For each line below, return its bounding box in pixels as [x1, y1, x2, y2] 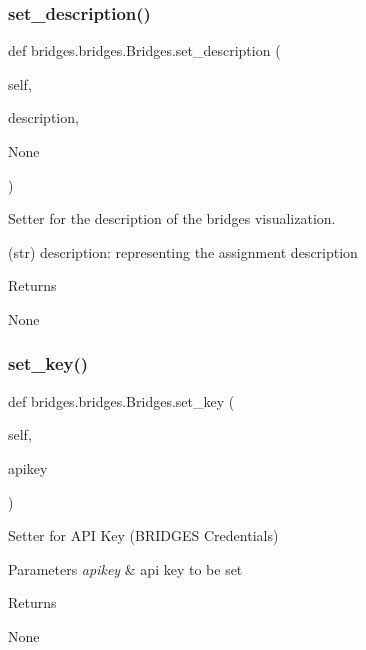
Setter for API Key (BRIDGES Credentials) [8, 525, 279, 546]
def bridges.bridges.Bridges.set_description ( [8, 40, 281, 61]
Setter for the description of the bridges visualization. [8, 208, 336, 229]
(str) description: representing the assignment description [8, 241, 358, 262]
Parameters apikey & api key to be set [8, 558, 243, 579]
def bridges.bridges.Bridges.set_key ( [8, 390, 235, 411]
